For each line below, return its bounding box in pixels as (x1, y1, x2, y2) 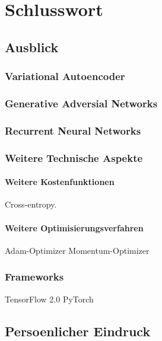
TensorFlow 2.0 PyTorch (5, 292, 94, 305)
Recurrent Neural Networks (5, 123, 141, 138)
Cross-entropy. (5, 198, 57, 211)
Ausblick (5, 37, 59, 56)
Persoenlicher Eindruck (5, 321, 151, 340)
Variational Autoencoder (5, 69, 125, 84)
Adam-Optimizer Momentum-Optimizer (5, 244, 150, 256)
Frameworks (5, 269, 64, 284)
